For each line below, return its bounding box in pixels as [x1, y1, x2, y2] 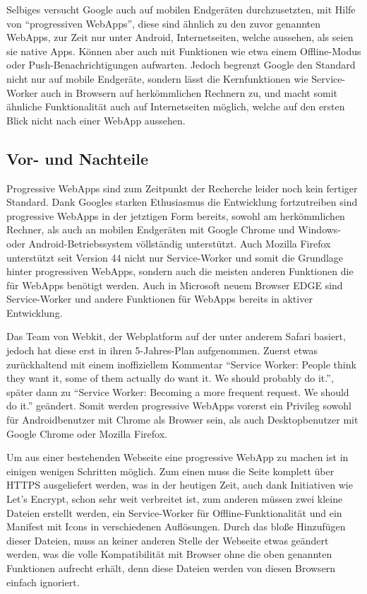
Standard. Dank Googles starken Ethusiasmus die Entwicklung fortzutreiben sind [6, 194, 358, 209]
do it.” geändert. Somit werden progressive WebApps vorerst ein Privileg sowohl [6, 398, 351, 413]
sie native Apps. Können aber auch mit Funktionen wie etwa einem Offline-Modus [6, 43, 361, 58]
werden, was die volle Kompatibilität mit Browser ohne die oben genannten [6, 547, 332, 561]
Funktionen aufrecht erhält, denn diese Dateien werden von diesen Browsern [6, 560, 336, 575]
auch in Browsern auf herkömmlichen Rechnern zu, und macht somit [41, 85, 337, 100]
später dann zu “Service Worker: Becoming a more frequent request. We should [6, 384, 349, 399]
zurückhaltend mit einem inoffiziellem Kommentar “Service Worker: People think [6, 356, 356, 371]
